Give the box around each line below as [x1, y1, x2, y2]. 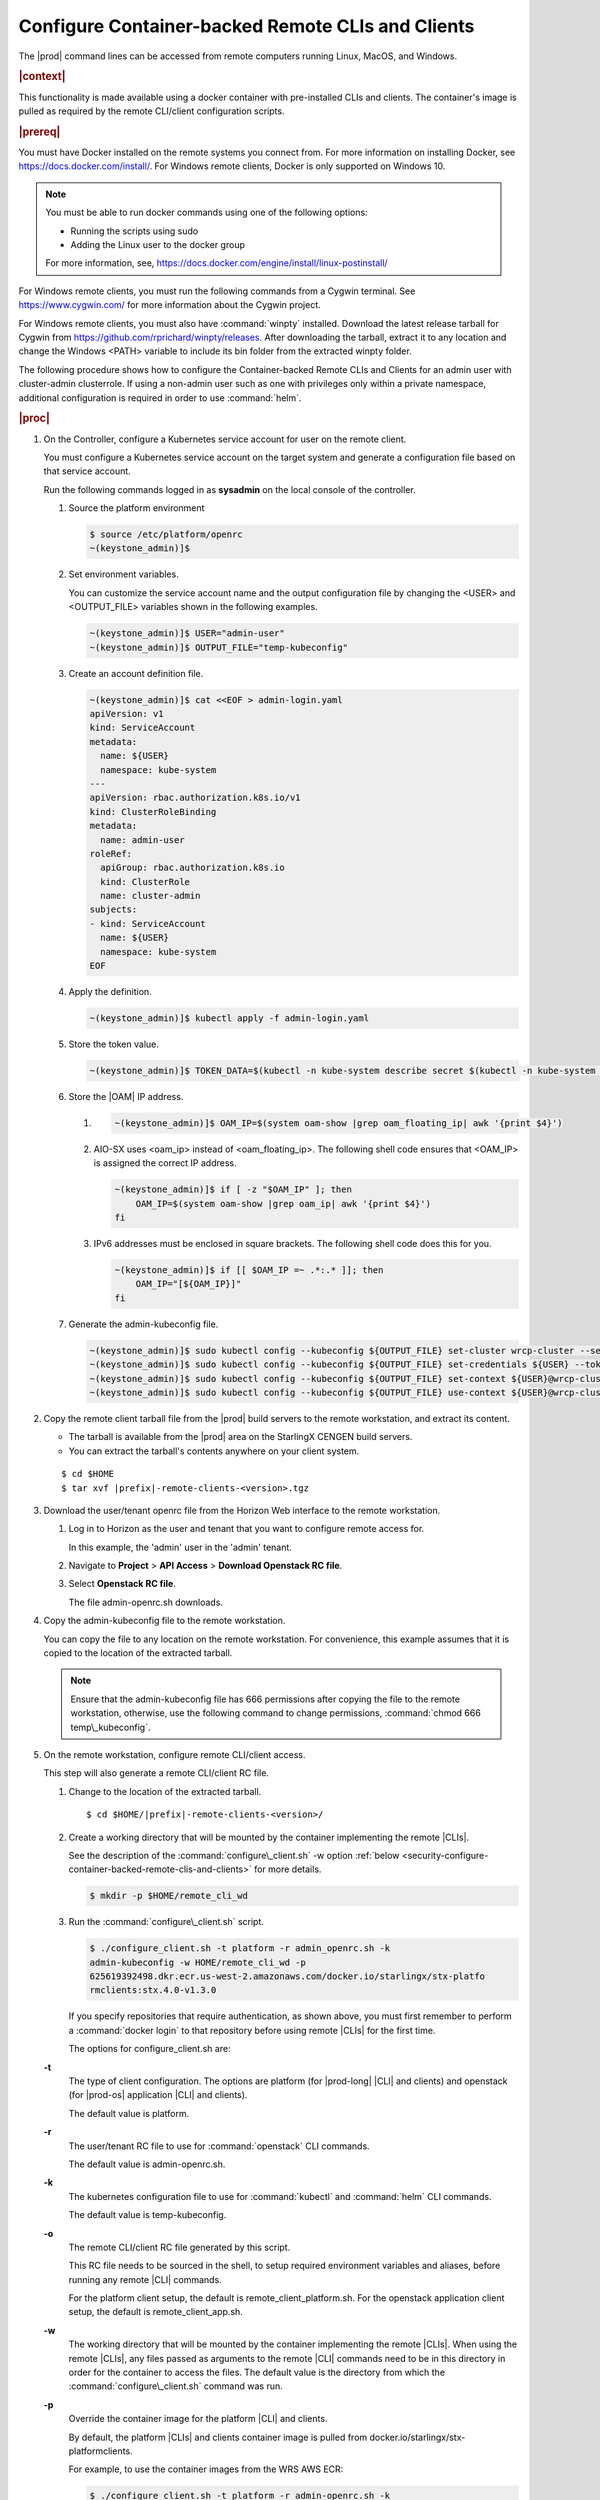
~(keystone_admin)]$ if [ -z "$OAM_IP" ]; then [114, 1184, 352, 1195]
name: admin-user [100, 834, 185, 845]
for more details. [253, 1863, 322, 1875]
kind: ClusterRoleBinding [89, 806, 217, 817]
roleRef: [89, 848, 133, 859]
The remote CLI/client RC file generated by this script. [68, 2241, 291, 2253]
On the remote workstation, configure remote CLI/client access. [43, 1748, 306, 1760]
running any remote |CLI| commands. [68, 2273, 222, 2285]
